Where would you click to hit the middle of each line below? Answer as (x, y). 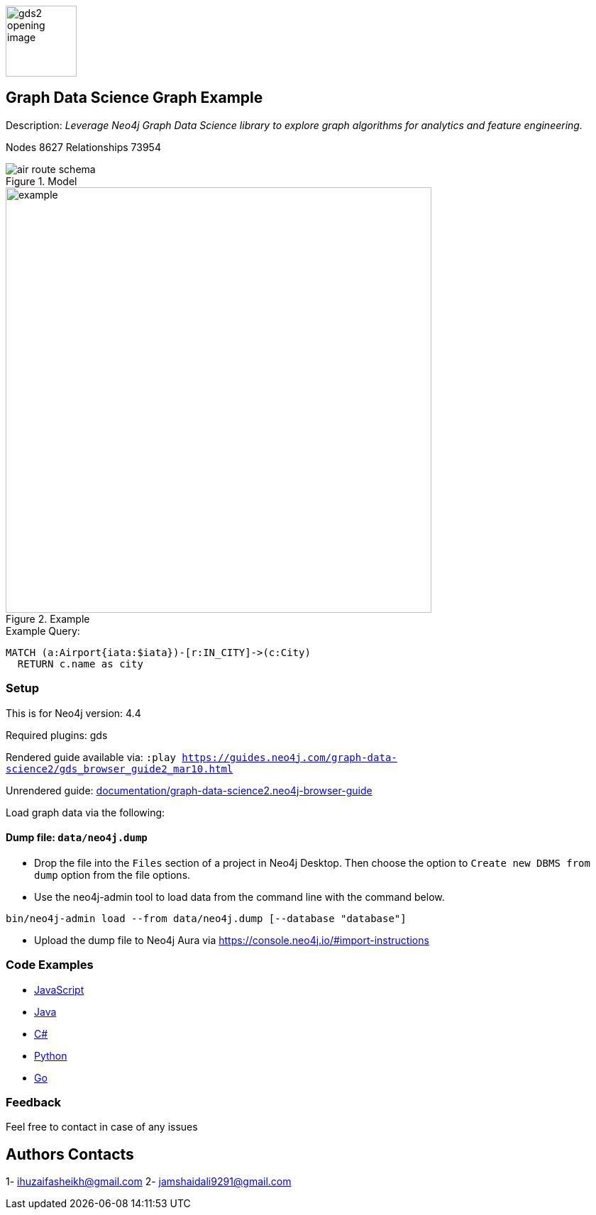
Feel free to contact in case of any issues (102, 1127)
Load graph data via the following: (85, 812)
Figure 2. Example (48, 618)
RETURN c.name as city (80, 664)
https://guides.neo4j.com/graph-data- (289, 757)
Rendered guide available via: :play (91, 757)
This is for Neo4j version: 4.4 (73, 713)
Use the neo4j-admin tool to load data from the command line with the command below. (239, 897)
